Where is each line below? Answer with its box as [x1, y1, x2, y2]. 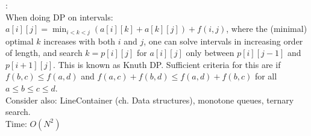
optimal [5, 34, 34, 47]
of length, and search [5, 46, 83, 59]
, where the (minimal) [226, 22, 307, 35]
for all [254, 70, 277, 82]
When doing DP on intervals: [5, 10, 113, 23]
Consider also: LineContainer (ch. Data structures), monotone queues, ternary [5, 93, 294, 106]
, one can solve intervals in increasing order [143, 34, 303, 47]
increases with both [43, 34, 116, 47]
